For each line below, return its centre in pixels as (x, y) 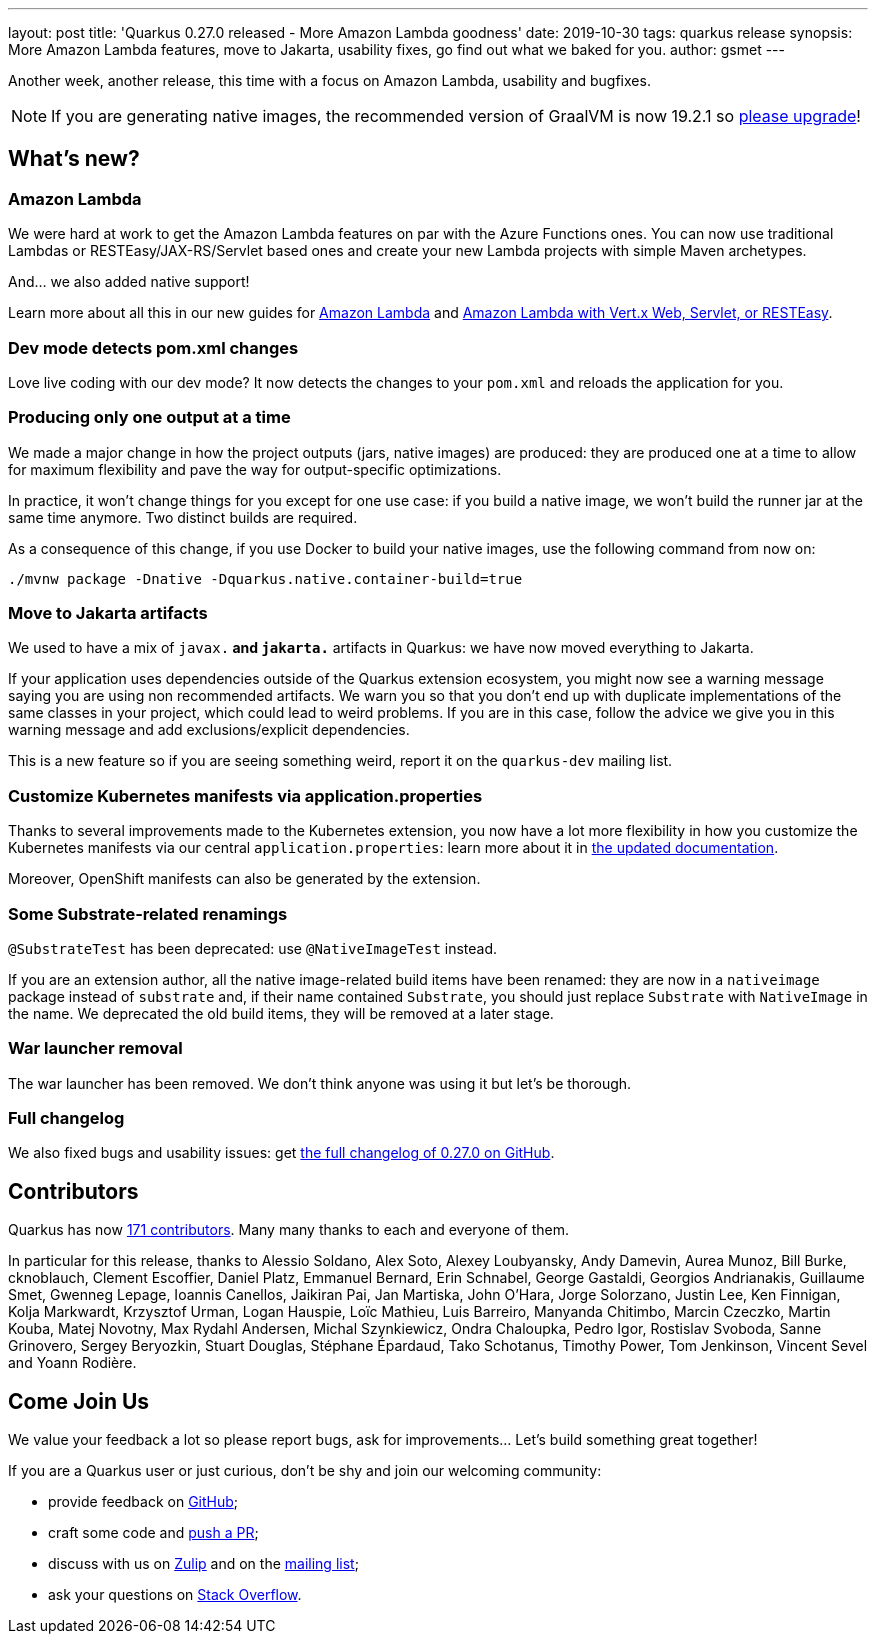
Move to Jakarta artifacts (108, 613)
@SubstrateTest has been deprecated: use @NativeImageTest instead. (253, 948)
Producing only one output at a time (149, 417)
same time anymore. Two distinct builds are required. (183, 517)
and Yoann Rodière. (72, 1363)
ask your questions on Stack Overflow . (175, 1595)
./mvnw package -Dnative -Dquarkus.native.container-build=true (265, 578)
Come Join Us (79, 1401)
